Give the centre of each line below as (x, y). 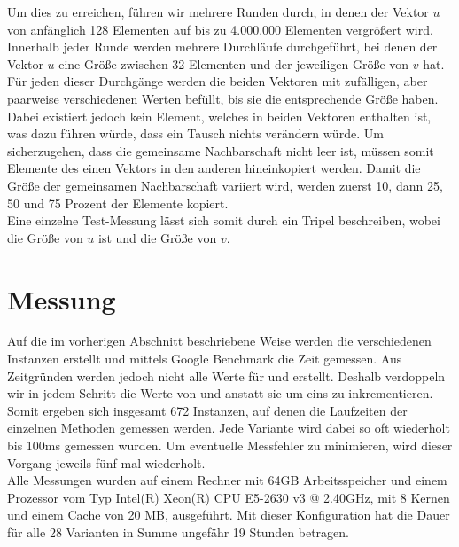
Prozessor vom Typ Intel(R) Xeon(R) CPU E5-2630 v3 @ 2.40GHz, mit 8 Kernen (229, 497)
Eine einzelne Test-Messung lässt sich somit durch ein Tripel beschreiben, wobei (224, 220)
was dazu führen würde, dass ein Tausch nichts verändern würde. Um (195, 133)
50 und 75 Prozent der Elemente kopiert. (118, 203)
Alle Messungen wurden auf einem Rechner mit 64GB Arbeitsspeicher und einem (227, 480)
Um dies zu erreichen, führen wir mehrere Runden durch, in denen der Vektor (218, 12)
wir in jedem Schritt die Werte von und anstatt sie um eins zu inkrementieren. (220, 393)
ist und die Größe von (158, 237)
